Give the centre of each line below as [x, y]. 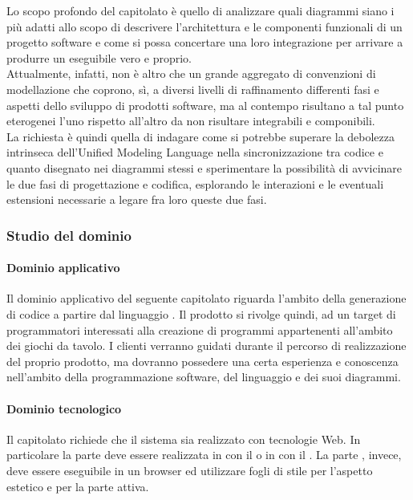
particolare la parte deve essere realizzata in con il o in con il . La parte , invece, [204, 455]
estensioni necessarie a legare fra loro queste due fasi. [137, 199]
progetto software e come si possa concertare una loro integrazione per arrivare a [205, 42]
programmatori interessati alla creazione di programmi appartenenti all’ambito [200, 329]
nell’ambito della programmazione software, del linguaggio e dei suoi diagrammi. [204, 377]
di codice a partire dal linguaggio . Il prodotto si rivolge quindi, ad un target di [201, 313]
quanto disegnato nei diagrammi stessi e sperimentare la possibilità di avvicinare [204, 167]
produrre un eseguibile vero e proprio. [99, 57]
